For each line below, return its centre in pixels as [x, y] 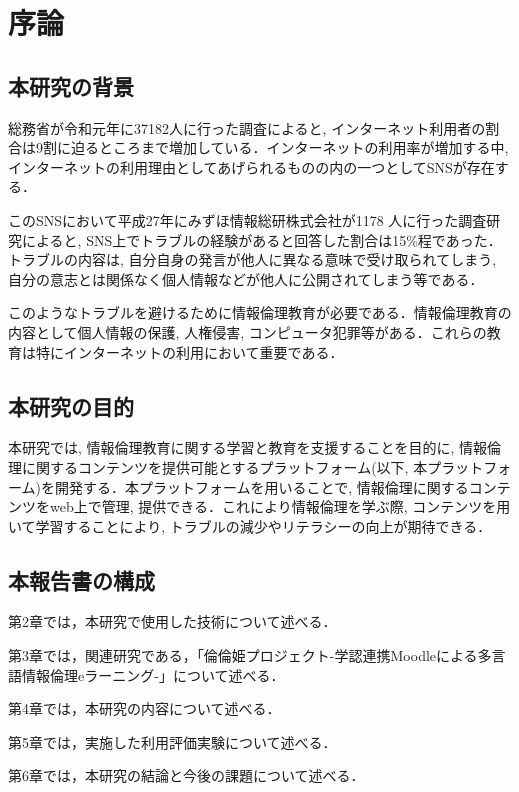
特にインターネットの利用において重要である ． [189, 351]
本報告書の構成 [81, 579]
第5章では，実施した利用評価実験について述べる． [172, 741]
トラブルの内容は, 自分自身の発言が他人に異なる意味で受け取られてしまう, [252, 259]
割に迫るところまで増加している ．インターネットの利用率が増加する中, [275, 147]
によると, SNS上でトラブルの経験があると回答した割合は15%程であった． [262, 239]
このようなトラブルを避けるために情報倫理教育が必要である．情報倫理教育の [260, 312]
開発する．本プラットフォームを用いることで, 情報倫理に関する [262, 486]
